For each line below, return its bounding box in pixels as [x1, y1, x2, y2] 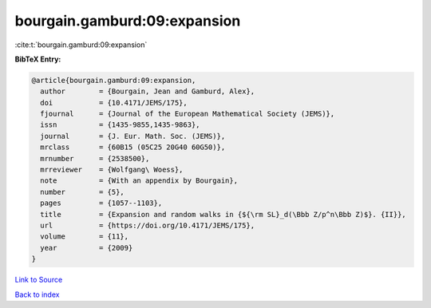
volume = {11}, [40, 232, 129, 241]
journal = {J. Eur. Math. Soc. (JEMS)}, [40, 132, 226, 140]
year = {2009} [40, 243, 133, 252]
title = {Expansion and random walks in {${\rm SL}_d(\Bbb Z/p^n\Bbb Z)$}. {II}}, [40, 210, 406, 219]
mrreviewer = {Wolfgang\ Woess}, [40, 165, 184, 175]
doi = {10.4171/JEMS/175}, [40, 98, 188, 107]
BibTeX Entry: [14, 54, 61, 64]
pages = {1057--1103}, [40, 199, 163, 207]
